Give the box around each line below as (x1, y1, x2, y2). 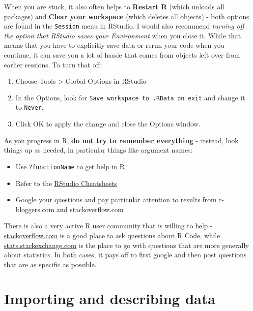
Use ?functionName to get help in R (15, 161, 125, 171)
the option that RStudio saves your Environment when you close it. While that (4, 30, 241, 40)
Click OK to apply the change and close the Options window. (15, 119, 201, 129)
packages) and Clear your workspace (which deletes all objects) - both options (4, 11, 249, 21)
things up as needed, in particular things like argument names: (4, 145, 193, 155)
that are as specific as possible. (4, 259, 97, 269)
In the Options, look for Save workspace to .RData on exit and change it (15, 92, 245, 102)
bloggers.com (15, 204, 55, 214)
